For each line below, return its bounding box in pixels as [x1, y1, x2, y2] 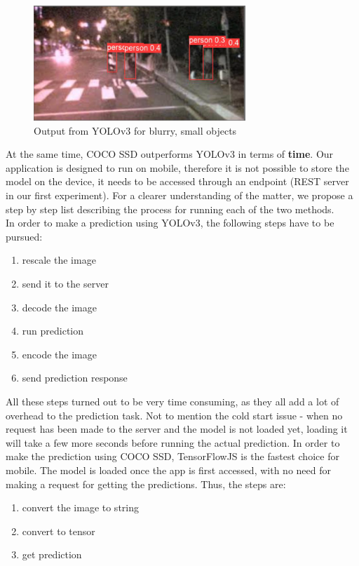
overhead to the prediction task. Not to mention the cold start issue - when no [6, 407, 343, 422]
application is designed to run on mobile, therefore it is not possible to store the [6, 160, 349, 175]
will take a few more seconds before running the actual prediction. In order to [6, 435, 340, 450]
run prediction [22, 323, 84, 338]
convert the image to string [22, 500, 139, 515]
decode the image [22, 299, 97, 314]
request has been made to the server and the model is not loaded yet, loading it [6, 422, 348, 436]
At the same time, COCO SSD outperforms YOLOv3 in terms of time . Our [6, 147, 334, 161]
